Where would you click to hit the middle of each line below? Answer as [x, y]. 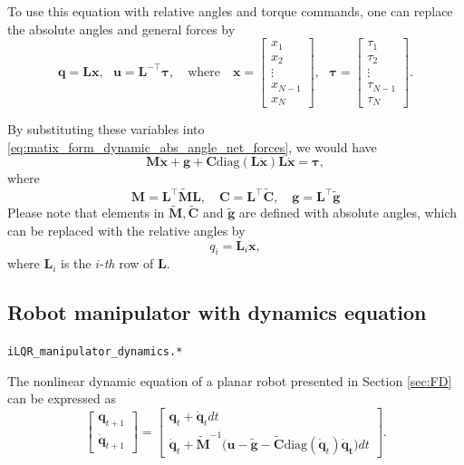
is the [76, 263]
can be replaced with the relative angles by [126, 230]
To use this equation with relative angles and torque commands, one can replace [230, 11]
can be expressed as [62, 398]
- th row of [127, 263]
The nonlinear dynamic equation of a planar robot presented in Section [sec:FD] [230, 380]
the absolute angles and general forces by [121, 29]
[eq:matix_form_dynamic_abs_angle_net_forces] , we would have [192, 146]
